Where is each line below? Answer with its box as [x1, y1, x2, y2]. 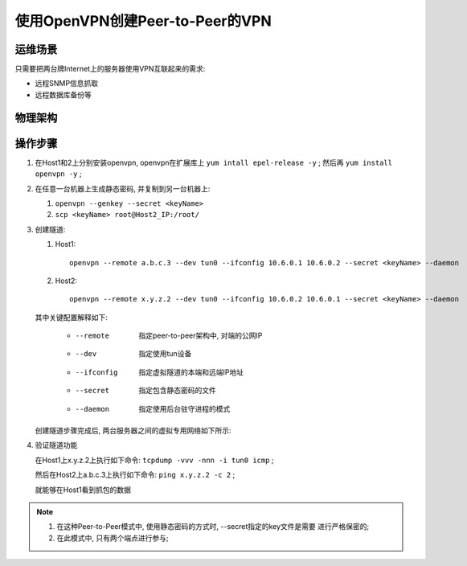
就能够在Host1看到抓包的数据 [35, 485, 132, 494]
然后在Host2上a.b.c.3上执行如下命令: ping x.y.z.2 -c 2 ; [35, 470, 236, 480]
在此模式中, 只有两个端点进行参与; [56, 533, 169, 543]
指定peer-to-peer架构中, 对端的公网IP [138, 330, 263, 341]
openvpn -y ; [35, 169, 82, 178]
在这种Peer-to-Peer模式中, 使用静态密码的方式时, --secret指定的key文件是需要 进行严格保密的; [56, 522, 370, 531]
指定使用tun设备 [138, 349, 192, 359]
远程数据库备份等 [35, 89, 92, 100]
